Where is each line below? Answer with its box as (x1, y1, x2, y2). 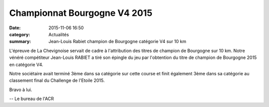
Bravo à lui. (9, 87, 32, 93)
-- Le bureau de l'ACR (9, 96, 54, 102)
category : (9, 31, 30, 37)
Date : (9, 25, 21, 31)
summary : (9, 39, 31, 45)
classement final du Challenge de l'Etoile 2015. (9, 77, 105, 84)
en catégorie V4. (9, 61, 43, 67)
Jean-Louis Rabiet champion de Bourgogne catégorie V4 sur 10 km (48, 39, 186, 45)
